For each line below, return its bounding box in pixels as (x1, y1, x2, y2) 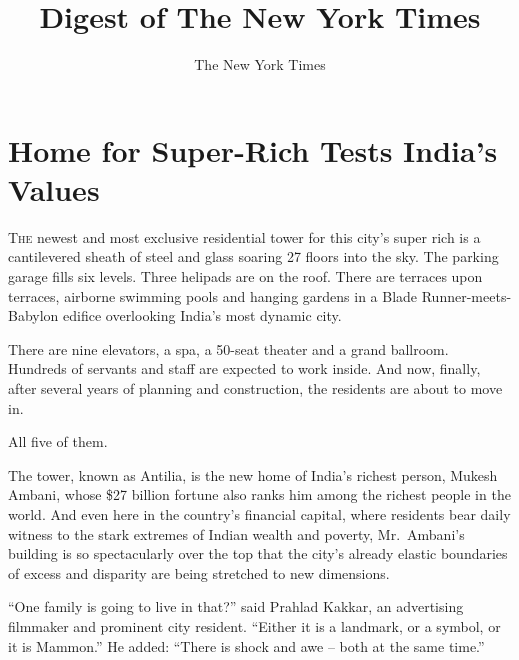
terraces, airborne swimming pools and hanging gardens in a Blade (8, 285, 418, 306)
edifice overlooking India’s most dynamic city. (63, 305, 342, 326)
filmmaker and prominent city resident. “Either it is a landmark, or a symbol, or (8, 615, 501, 636)
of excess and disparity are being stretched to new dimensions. (8, 562, 390, 583)
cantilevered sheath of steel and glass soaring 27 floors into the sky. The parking (8, 246, 499, 267)
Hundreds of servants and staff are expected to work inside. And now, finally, (8, 358, 481, 379)
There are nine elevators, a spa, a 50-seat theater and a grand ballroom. (8, 338, 449, 359)
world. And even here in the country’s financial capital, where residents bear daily (8, 503, 511, 524)
